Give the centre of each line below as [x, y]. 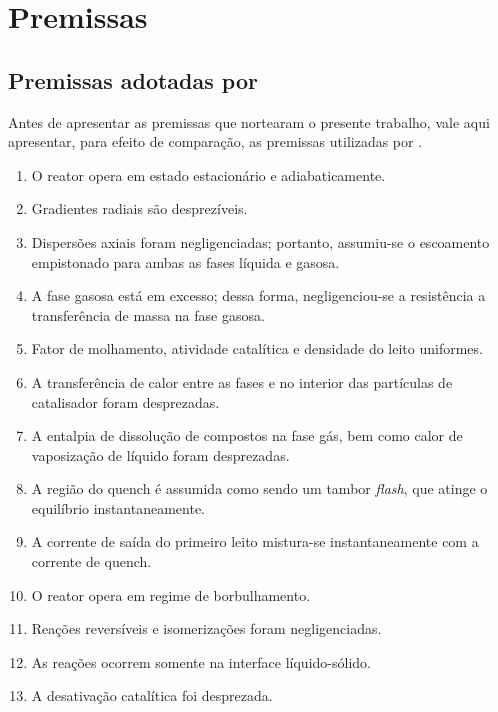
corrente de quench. [91, 561]
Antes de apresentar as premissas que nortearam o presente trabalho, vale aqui [249, 121]
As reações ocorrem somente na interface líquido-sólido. [201, 661]
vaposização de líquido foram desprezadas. [160, 454]
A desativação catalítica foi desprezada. [152, 695]
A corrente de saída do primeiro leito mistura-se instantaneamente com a [255, 541]
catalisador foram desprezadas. [125, 401]
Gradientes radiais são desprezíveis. [139, 208]
